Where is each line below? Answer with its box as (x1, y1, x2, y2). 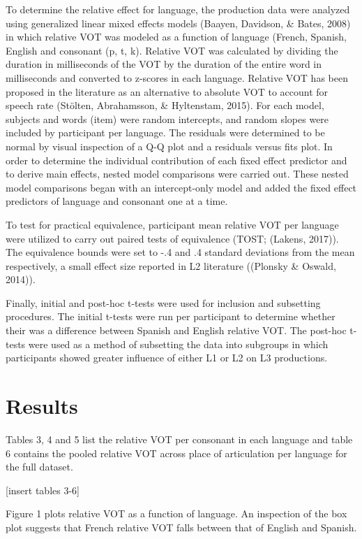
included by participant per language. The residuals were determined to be (6, 125, 325, 140)
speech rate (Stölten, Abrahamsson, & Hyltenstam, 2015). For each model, (6, 98, 324, 113)
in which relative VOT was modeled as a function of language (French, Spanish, (6, 29, 347, 44)
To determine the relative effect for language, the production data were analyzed (6, 2, 350, 16)
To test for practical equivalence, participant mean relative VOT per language (6, 217, 339, 231)
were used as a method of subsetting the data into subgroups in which (28, 336, 329, 351)
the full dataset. (6, 459, 73, 474)
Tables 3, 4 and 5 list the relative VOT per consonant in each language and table (6, 431, 353, 446)
